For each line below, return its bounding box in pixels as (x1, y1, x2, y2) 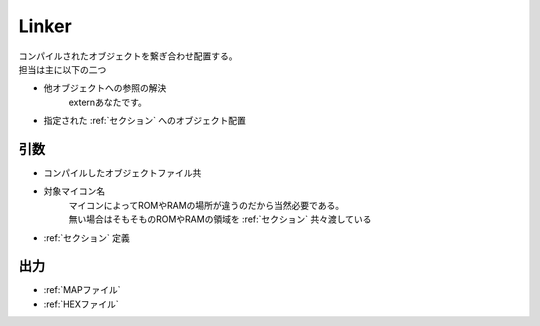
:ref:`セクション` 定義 (43, 231, 130, 244)
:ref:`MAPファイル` (43, 284, 121, 296)
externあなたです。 (68, 96, 147, 108)
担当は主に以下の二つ (18, 63, 107, 75)
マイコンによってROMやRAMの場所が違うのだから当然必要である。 (68, 199, 345, 211)
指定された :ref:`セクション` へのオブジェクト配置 (43, 115, 247, 127)
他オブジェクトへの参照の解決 (43, 82, 167, 94)
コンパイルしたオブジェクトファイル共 (43, 167, 202, 179)
